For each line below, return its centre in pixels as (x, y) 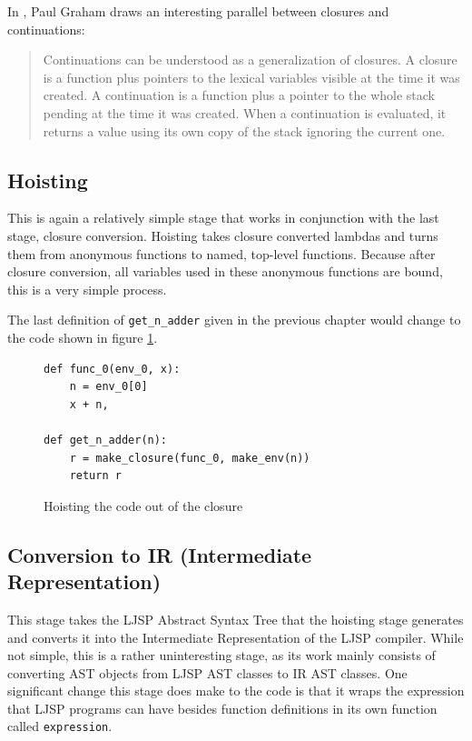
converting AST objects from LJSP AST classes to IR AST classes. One (207, 672)
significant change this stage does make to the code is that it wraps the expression (236, 691)
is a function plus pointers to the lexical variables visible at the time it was (251, 77)
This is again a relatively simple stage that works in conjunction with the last (223, 218)
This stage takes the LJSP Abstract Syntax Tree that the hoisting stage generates (236, 619)
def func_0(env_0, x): (112, 369)
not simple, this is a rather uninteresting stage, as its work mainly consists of (221, 655)
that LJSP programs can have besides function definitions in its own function (222, 708)
